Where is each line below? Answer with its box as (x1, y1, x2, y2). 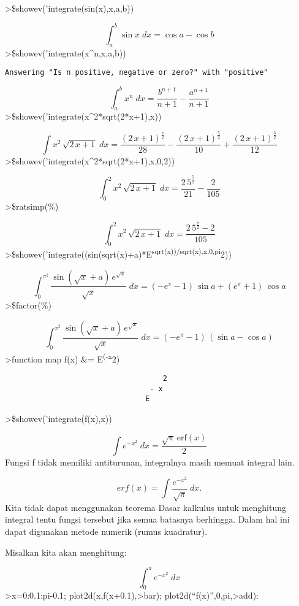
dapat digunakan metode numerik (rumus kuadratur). (5, 524, 208, 537)
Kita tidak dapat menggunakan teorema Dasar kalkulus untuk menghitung (5, 501, 286, 513)
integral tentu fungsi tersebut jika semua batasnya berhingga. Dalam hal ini (5, 513, 290, 526)
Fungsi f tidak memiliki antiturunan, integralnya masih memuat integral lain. (5, 455, 295, 468)
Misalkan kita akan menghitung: (5, 545, 127, 558)
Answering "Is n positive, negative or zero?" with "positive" (5, 68, 268, 77)
